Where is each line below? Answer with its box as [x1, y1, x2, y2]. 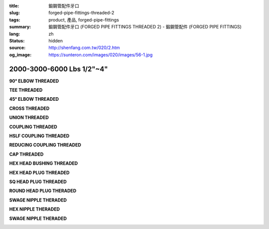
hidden [48, 37, 63, 43]
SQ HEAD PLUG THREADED [9, 179, 67, 185]
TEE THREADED [9, 87, 43, 93]
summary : [9, 24, 31, 30]
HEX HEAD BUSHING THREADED [9, 160, 78, 167]
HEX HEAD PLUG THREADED [9, 170, 70, 176]
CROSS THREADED [9, 105, 50, 111]
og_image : [9, 51, 32, 57]
